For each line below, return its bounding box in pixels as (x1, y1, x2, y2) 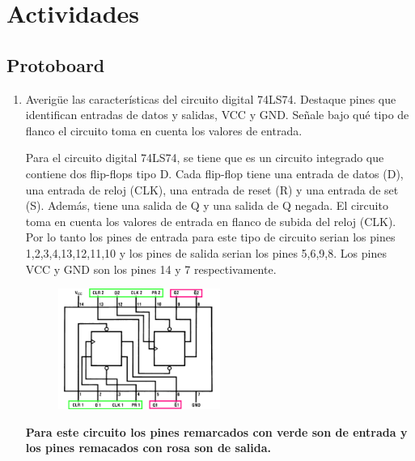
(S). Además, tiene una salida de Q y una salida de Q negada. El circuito (25, 197, 388, 214)
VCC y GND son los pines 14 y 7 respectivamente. (25, 260, 277, 277)
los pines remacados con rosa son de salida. (25, 439, 271, 456)
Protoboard (6, 52, 105, 77)
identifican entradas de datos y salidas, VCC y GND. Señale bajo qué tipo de (25, 106, 409, 123)
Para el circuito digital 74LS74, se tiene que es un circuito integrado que (25, 149, 384, 166)
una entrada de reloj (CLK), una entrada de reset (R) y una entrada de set (25, 181, 399, 198)
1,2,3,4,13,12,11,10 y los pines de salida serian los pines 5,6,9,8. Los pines (25, 244, 387, 261)
